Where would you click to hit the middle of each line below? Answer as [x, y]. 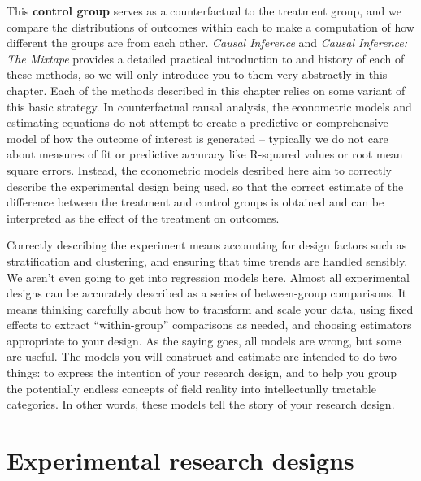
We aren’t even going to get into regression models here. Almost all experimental [208, 277]
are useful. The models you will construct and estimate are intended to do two [202, 356]
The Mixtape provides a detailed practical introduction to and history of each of [206, 58]
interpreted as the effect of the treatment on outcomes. [143, 217]
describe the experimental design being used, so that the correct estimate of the [205, 186]
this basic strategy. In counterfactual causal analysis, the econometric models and [209, 106]
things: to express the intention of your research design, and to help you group [202, 373]
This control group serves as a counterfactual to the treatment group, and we [204, 11]
